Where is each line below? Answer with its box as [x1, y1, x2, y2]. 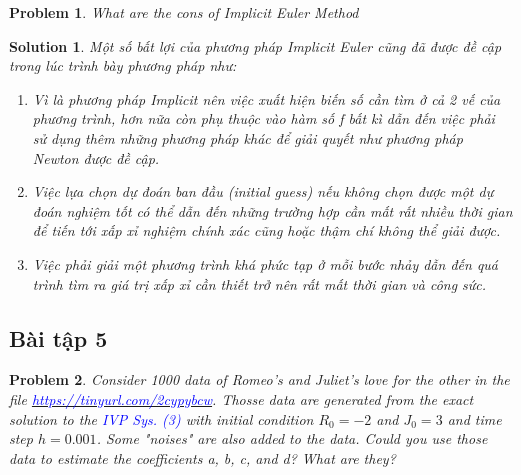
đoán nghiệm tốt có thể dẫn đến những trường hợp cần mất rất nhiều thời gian [32, 200, 513, 221]
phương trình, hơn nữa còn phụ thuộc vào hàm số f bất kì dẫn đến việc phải [32, 108, 495, 129]
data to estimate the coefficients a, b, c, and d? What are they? [9, 447, 396, 468]
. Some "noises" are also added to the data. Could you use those [96, 428, 488, 449]
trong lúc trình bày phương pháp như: [9, 55, 237, 76]
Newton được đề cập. [32, 147, 160, 168]
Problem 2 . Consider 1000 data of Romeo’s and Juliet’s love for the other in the [9, 369, 510, 390]
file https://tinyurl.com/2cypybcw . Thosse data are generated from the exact [9, 388, 474, 409]
